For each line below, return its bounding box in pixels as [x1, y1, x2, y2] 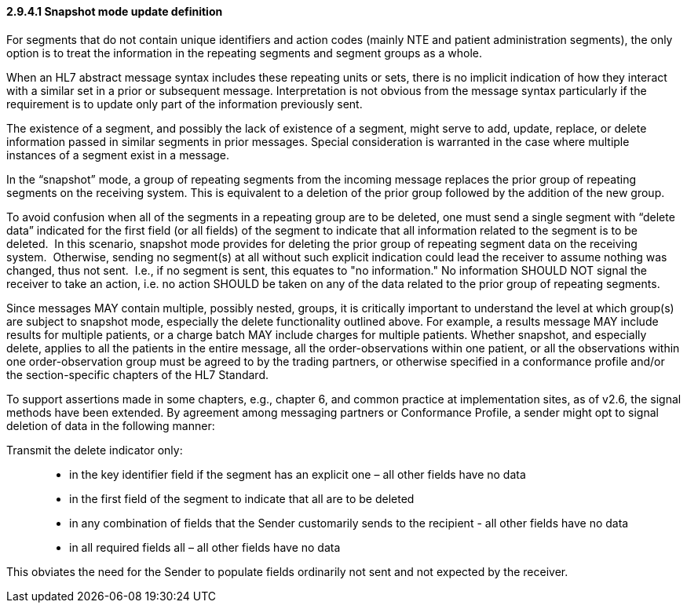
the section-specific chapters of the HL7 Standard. [6, 367, 269, 381]
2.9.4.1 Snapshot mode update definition [6, 5, 223, 18]
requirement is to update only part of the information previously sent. [6, 97, 363, 111]
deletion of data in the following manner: [6, 418, 215, 432]
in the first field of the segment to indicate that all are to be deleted [69, 491, 415, 505]
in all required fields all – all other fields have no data [69, 540, 341, 554]
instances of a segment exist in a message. [6, 148, 230, 162]
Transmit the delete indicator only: [6, 443, 183, 457]
